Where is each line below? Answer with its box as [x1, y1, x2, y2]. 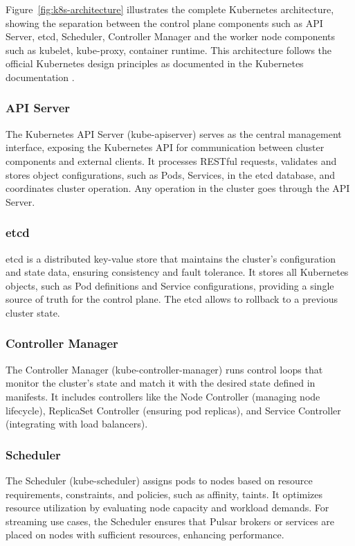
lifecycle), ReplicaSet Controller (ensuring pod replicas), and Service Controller [6, 403, 341, 417]
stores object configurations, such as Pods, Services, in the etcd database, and [6, 167, 336, 182]
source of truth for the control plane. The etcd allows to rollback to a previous [6, 292, 338, 306]
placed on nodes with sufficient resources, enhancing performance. [6, 527, 284, 542]
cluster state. [6, 305, 60, 319]
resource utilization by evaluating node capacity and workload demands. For [6, 500, 329, 515]
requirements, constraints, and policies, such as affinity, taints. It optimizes [6, 486, 323, 501]
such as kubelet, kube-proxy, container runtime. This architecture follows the [6, 42, 332, 57]
